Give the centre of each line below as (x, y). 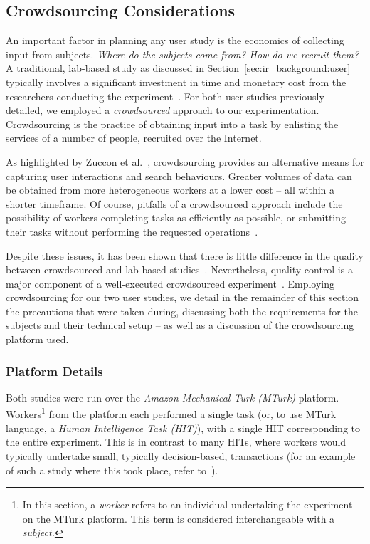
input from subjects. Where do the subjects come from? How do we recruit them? (183, 54)
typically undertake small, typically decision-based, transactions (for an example (181, 455)
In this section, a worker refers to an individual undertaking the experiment (187, 504)
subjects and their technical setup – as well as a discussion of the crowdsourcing (180, 325)
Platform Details (54, 371)
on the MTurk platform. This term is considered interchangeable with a (179, 518)
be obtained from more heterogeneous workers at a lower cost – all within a (170, 190)
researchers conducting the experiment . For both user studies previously (165, 96)
